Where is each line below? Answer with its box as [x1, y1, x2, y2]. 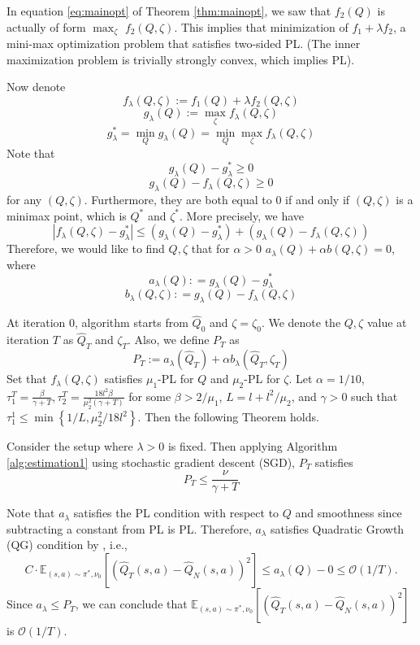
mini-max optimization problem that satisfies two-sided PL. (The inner [6, 35, 361, 52]
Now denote [6, 78, 66, 95]
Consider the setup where [6, 438, 133, 455]
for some [128, 387, 171, 404]
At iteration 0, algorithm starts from [6, 314, 188, 331]
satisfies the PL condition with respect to [73, 504, 279, 521]
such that [351, 387, 398, 404]
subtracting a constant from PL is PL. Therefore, [6, 520, 252, 537]
